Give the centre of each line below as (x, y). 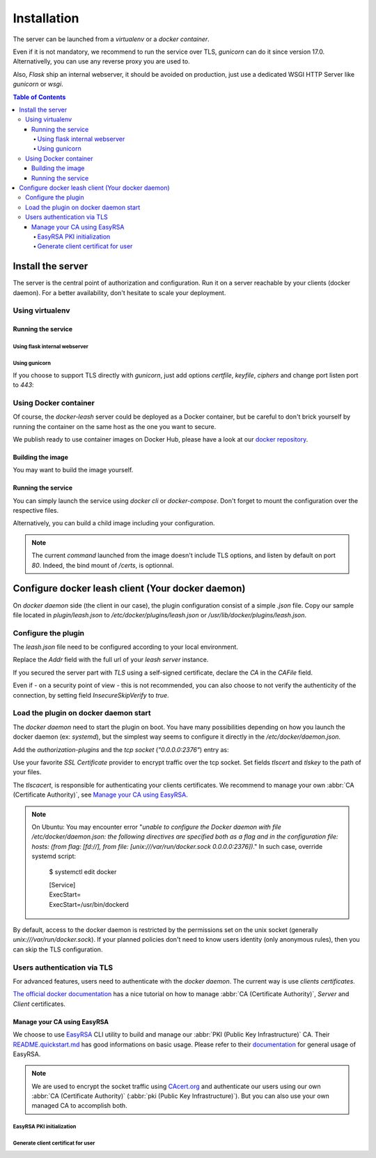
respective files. (36, 511)
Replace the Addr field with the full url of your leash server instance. (111, 660)
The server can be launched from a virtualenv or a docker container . (111, 39)
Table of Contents (39, 97)
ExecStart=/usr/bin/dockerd (89, 904)
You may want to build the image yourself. (73, 470)
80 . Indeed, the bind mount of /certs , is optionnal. (103, 565)
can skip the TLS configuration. (58, 949)
